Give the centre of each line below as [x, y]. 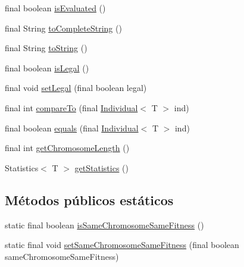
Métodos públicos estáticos [89, 200]
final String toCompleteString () [63, 28]
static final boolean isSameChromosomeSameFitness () [104, 224]
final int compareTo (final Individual [71, 107]
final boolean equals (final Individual [72, 128]
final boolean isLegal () [47, 67]
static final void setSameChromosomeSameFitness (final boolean [122, 245]
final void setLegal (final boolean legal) [76, 88]
